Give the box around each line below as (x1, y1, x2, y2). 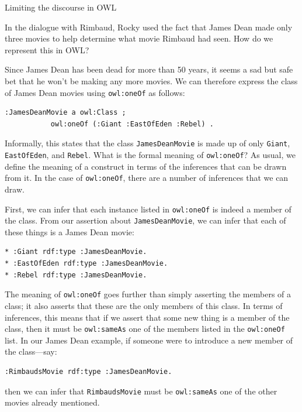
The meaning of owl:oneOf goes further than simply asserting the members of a (5, 288, 291, 300)
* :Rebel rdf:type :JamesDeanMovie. (5, 270, 147, 279)
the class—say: (5, 345, 57, 358)
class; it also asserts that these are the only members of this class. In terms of (5, 299, 283, 311)
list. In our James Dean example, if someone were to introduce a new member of (5, 334, 293, 346)
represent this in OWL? (5, 43, 89, 56)
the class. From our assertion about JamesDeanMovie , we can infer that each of (5, 214, 286, 226)
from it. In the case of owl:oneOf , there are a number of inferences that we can (5, 171, 289, 184)
